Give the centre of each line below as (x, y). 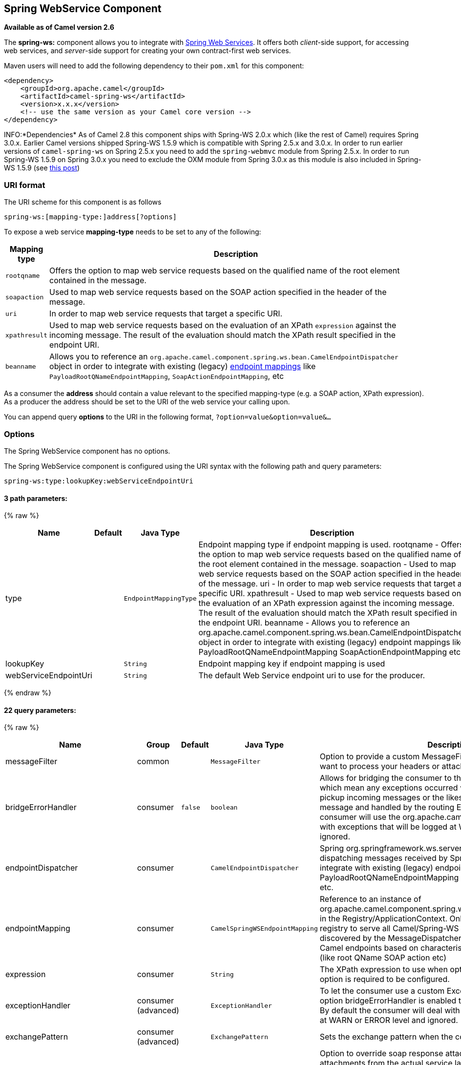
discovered (340, 938)
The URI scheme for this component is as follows (83, 202)
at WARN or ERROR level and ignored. (389, 1020)
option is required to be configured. (385, 979)
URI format (25, 185)
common (153, 762)
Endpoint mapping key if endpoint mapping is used (292, 664)
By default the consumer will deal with (390, 1011)
